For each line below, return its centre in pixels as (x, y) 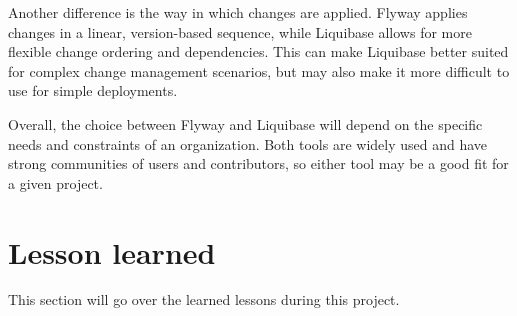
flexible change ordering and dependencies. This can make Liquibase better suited (258, 51)
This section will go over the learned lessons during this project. (204, 299)
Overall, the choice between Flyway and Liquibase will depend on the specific (245, 123)
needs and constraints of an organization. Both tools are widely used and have (248, 143)
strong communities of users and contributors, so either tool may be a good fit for (258, 163)
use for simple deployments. (93, 90)
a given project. (55, 182)
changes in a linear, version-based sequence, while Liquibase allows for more (240, 31)
